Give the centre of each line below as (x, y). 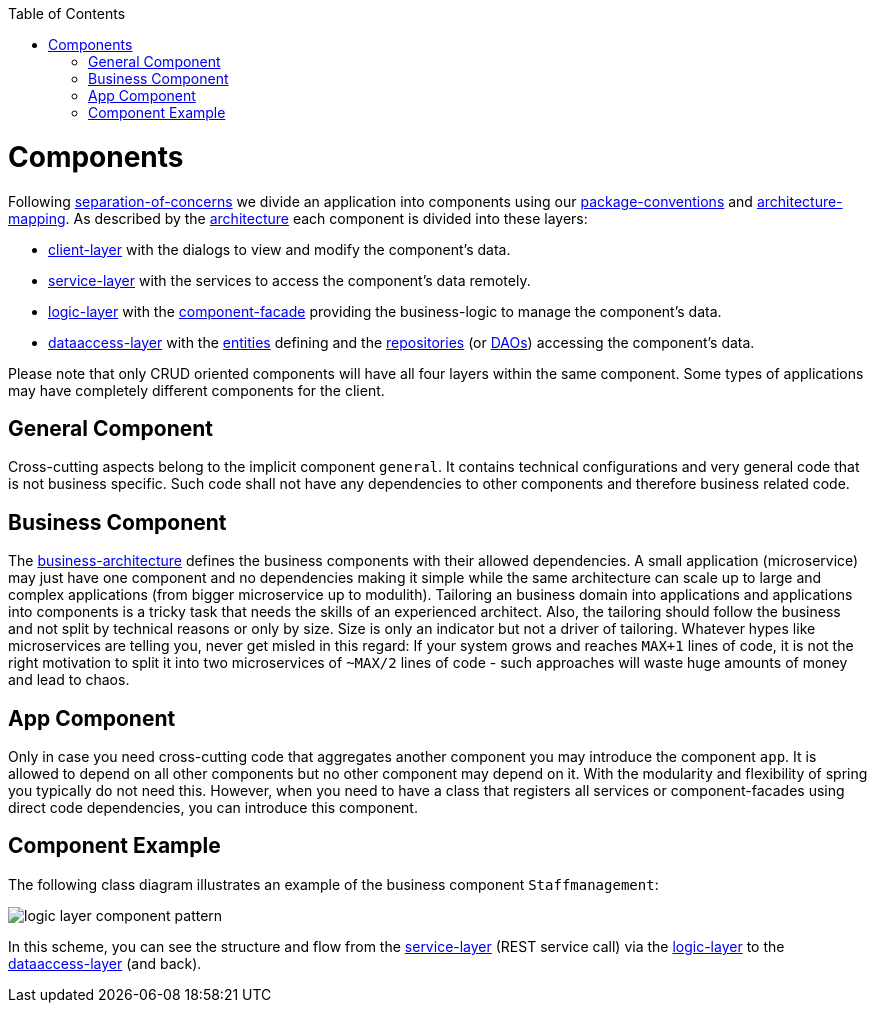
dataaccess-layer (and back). (105, 963)
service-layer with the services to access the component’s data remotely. (289, 280)
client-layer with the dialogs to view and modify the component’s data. (279, 249)
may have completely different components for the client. (196, 390)
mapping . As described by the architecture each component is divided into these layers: (298, 218)
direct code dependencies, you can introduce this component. (213, 808)
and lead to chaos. (69, 680)
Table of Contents (67, 13)
